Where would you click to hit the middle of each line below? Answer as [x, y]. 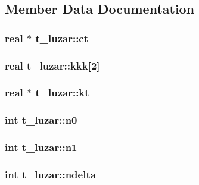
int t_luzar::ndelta [50, 174]
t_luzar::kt [62, 93]
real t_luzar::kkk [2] [52, 65]
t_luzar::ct [62, 38]
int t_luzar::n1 [41, 147]
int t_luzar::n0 [41, 120]
